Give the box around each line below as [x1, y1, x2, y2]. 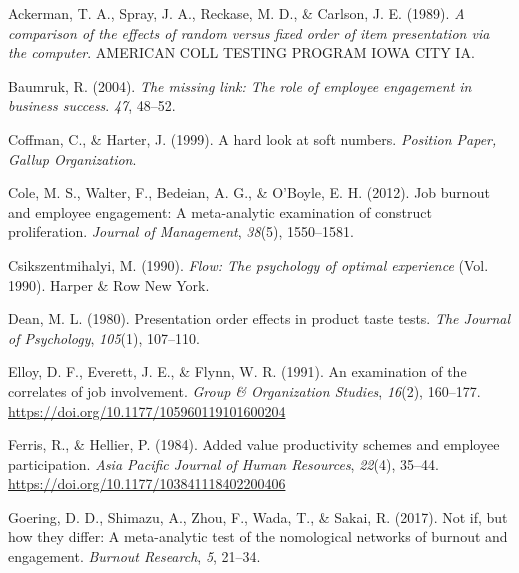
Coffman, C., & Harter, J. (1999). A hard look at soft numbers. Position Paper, [8, 128, 497, 149]
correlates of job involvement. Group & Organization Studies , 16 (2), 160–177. [8, 380, 481, 401]
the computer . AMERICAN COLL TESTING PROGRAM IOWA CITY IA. [8, 42, 475, 63]
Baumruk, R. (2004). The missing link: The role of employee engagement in [8, 75, 472, 96]
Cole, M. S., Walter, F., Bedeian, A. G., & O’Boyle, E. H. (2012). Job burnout [8, 182, 490, 203]
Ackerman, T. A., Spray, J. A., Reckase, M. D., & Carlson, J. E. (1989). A [8, 3, 465, 23]
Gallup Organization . [8, 148, 137, 169]
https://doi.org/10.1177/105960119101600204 [8, 400, 286, 421]
